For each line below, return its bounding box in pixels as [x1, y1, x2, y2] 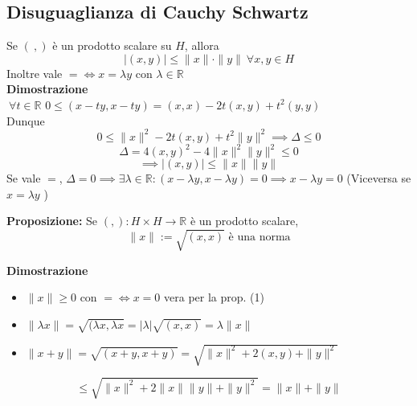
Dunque [6, 112, 45, 129]
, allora [184, 37, 219, 54]
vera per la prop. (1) [164, 289, 264, 306]
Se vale [6, 170, 41, 187]
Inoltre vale [6, 64, 63, 81]
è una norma [228, 232, 291, 244]
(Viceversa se [346, 170, 411, 187]
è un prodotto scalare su [52, 37, 172, 54]
